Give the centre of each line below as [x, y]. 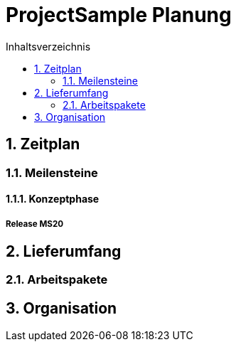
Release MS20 [35, 224]
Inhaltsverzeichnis [48, 46]
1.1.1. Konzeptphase [53, 199]
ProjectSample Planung [119, 15]
